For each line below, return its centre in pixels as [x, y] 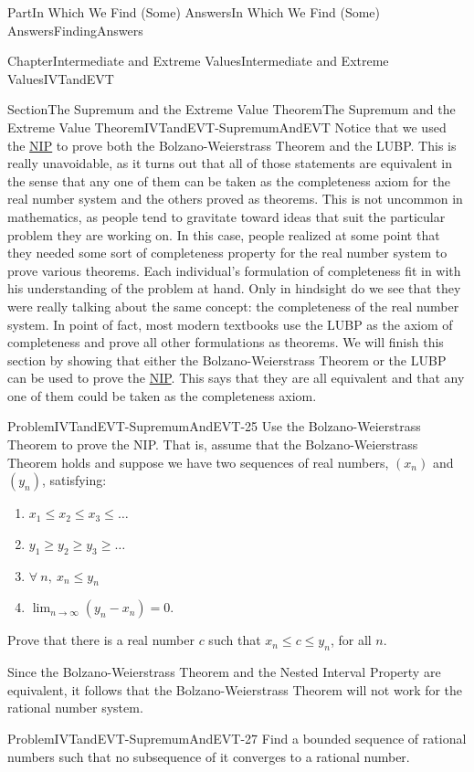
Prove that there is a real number [101, 640]
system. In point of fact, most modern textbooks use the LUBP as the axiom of [230, 324]
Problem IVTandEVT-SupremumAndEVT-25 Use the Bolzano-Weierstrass [214, 426]
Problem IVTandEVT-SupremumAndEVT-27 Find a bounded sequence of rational [237, 739]
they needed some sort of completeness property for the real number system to [227, 253]
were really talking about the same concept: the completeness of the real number [233, 306]
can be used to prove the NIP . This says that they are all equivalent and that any [236, 378]
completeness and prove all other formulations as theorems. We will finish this [226, 342]
